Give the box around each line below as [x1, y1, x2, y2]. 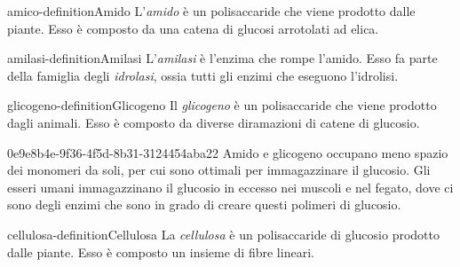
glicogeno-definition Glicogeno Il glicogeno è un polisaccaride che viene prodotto [7, 96, 437, 114]
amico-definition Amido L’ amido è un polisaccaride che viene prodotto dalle [7, 2, 416, 20]
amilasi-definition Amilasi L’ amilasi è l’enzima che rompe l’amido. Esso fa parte [7, 49, 438, 67]
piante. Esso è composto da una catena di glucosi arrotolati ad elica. [7, 19, 379, 37]
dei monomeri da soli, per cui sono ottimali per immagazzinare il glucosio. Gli [7, 161, 431, 179]
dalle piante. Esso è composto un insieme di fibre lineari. [7, 242, 314, 261]
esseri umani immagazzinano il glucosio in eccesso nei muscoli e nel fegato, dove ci [7, 177, 454, 196]
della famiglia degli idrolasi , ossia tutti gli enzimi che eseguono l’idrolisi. [7, 66, 399, 84]
